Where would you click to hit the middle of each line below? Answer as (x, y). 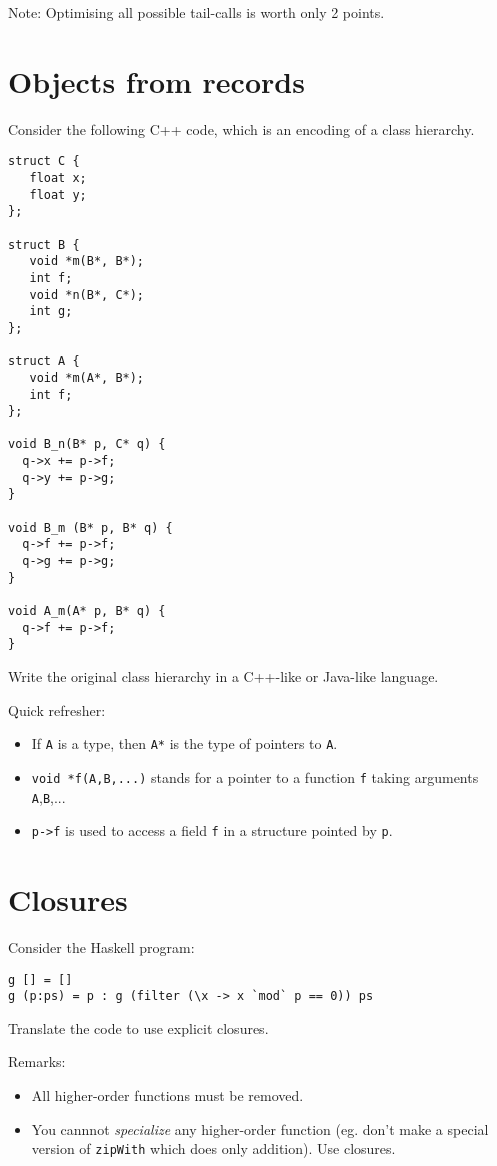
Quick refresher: (57, 709)
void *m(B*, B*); (87, 261)
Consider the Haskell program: (101, 946)
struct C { (44, 161)
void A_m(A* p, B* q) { (87, 611)
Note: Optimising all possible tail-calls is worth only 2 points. (196, 12)
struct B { (44, 244)
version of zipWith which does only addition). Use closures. (213, 1148)
